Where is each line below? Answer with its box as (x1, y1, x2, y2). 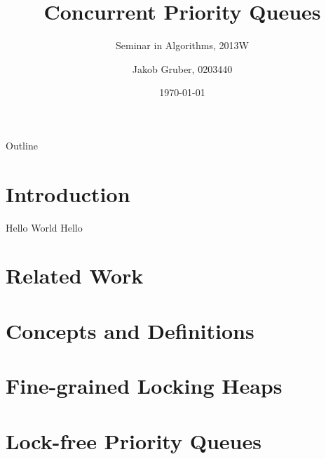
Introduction (6, 179, 130, 208)
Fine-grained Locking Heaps (6, 371, 283, 400)
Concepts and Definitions (6, 316, 254, 345)
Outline (6, 138, 38, 152)
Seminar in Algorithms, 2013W (116, 38, 249, 53)
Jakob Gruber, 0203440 (132, 61, 233, 76)
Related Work (6, 261, 144, 290)
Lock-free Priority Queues (6, 426, 262, 455)
